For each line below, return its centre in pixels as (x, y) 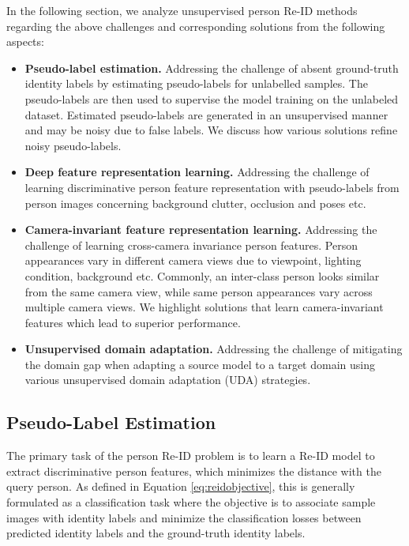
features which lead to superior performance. (133, 322)
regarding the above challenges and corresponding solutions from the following (196, 26)
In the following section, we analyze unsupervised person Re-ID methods (182, 10)
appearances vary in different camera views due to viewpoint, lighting (193, 260)
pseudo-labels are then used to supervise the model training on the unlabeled (212, 98)
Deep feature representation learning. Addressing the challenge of (197, 172)
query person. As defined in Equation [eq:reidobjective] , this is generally (181, 486)
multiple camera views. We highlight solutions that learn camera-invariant (204, 307)
